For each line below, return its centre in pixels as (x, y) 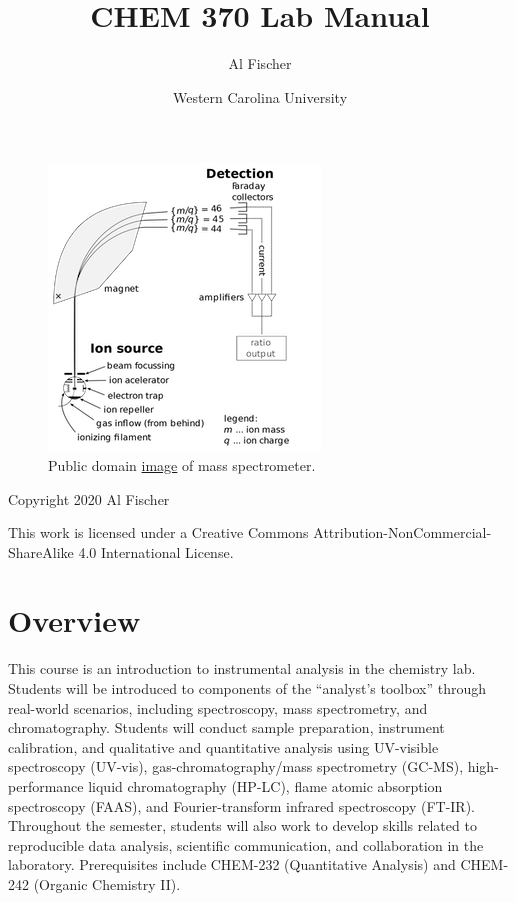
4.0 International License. (156, 551)
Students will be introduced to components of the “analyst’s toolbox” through (247, 688)
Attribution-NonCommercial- (402, 532)
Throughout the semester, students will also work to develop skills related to (242, 825)
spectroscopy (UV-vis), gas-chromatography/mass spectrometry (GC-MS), (236, 766)
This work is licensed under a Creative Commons (158, 532)
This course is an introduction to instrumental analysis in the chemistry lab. (242, 668)
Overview (74, 620)
